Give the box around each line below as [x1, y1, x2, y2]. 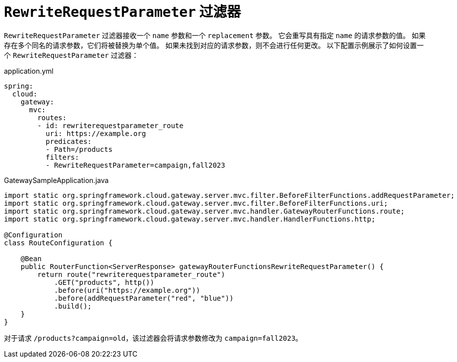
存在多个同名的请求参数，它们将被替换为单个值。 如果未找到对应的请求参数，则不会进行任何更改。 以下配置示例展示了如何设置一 [4, 41, 424, 49]
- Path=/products [46, 145, 113, 153]
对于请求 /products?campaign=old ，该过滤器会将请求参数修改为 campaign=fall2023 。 [4, 333, 303, 342]
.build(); [54, 302, 92, 310]
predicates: [46, 137, 92, 145]
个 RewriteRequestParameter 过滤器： [4, 50, 139, 59]
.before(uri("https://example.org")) [54, 286, 201, 294]
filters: [46, 153, 79, 161]
